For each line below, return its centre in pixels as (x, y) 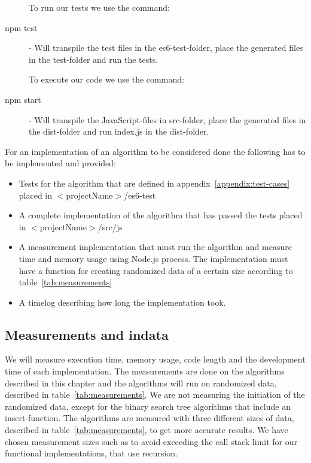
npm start (23, 99)
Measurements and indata (87, 334)
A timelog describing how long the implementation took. (122, 302)
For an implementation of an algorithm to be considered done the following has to (155, 151)
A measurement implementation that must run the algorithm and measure (155, 247)
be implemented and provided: (60, 163)
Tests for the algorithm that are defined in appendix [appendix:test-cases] (154, 183)
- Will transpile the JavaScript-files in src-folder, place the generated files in (167, 119)
